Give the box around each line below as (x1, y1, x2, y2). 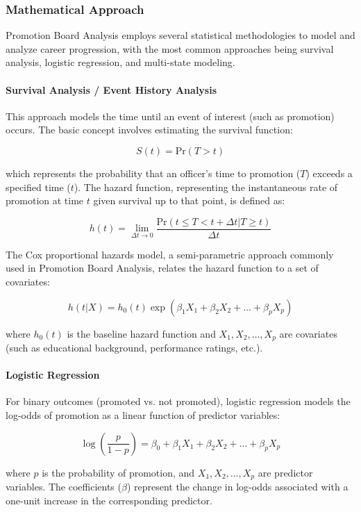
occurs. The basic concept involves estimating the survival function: (6, 122, 293, 137)
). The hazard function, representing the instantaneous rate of (74, 179, 338, 194)
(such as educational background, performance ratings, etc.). (6, 340, 263, 355)
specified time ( (6, 179, 71, 194)
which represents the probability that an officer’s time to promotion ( (6, 165, 301, 180)
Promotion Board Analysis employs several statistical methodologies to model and (6, 28, 355, 42)
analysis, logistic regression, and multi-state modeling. (6, 55, 235, 69)
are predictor (258, 465, 313, 479)
